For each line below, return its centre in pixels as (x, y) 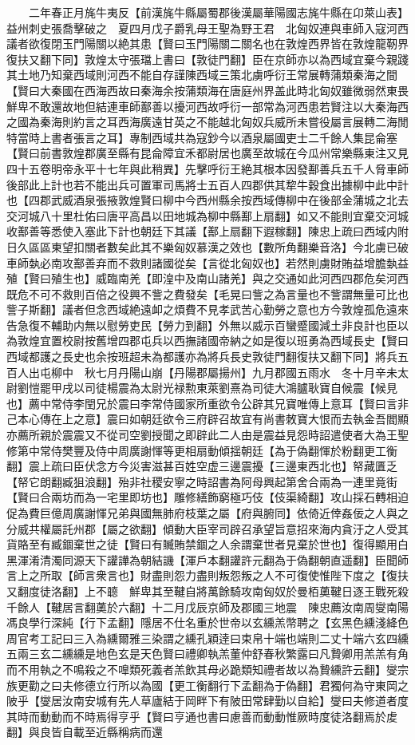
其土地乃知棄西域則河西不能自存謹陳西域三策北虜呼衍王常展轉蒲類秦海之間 (202, 75)
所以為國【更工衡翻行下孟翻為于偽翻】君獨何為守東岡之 (263, 685)
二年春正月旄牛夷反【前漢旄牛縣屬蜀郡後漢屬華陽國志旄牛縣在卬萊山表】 (218, 12)
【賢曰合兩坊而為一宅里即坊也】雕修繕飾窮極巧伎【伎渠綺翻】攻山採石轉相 (202, 497)
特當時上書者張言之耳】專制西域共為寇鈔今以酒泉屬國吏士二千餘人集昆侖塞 (202, 137)
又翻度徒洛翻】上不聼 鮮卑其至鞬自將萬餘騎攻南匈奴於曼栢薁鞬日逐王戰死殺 (207, 590)
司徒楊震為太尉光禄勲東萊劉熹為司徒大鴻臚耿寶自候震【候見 (241, 388)
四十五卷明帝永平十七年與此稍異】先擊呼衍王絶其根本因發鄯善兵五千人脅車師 (207, 168)
